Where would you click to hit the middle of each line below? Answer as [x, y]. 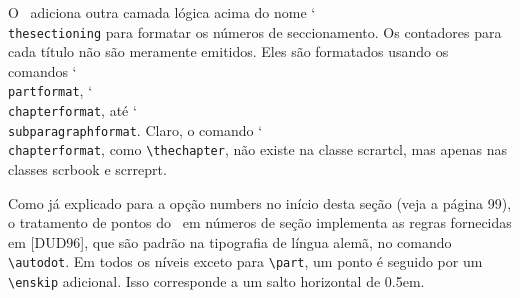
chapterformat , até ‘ [72, 110]
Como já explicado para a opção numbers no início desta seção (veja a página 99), [260, 202]
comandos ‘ [42, 70]
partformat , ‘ [50, 90]
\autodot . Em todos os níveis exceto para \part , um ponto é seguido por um [245, 261]
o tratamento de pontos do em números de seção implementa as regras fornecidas [260, 222]
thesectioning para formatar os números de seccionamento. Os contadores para [255, 31]
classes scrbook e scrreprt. [87, 169]
